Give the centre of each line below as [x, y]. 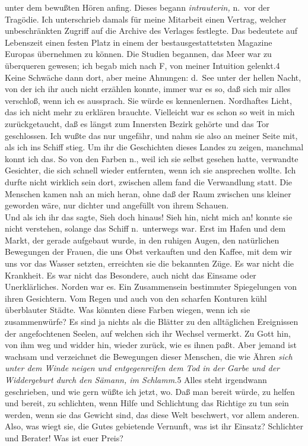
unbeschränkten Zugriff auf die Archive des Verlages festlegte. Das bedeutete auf [151, 31]
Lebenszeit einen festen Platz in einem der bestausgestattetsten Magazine [139, 42]
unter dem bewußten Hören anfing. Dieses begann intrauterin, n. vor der [137, 7]
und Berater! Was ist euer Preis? [64, 437]
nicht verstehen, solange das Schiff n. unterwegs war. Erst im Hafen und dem [145, 228]
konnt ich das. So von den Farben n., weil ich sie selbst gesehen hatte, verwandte [152, 158]
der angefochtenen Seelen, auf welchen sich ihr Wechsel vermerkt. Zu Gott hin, [148, 333]
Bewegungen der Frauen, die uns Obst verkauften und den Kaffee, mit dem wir [149, 252]
